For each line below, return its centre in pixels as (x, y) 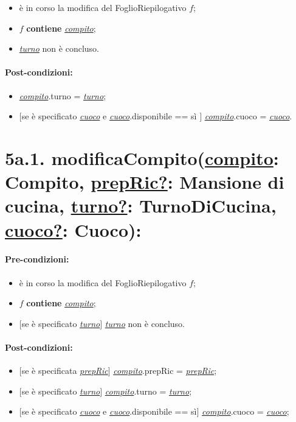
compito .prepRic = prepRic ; (165, 371)
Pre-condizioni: (37, 259)
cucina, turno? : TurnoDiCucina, (141, 206)
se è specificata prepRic (65, 371)
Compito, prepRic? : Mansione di (145, 182)
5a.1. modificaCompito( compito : (142, 157)
